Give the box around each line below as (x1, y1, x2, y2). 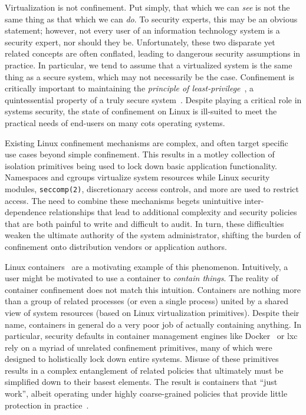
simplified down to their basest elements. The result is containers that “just (5, 376, 278, 388)
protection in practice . (5, 398, 89, 411)
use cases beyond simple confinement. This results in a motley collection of (5, 148, 275, 160)
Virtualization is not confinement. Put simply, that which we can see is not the (5, 1, 290, 13)
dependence (5, 206, 47, 218)
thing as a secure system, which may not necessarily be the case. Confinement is (5, 70, 294, 83)
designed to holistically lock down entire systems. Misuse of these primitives (5, 353, 279, 365)
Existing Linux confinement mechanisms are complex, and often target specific (5, 136, 288, 149)
